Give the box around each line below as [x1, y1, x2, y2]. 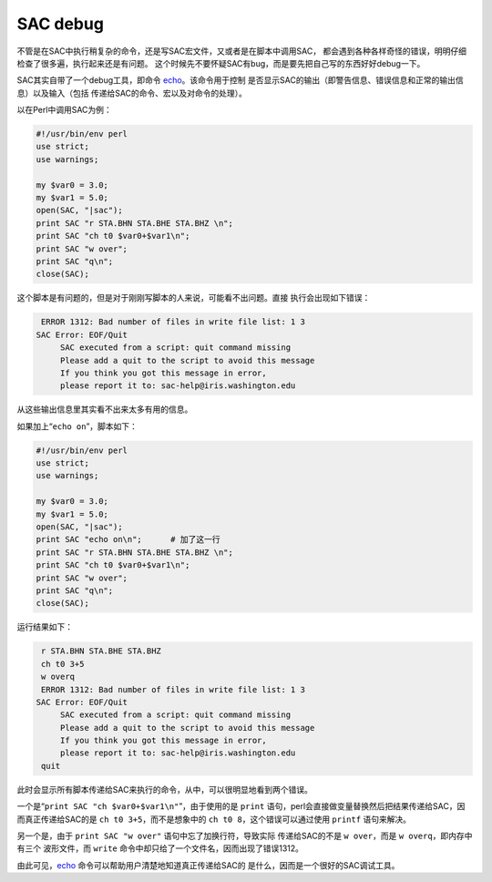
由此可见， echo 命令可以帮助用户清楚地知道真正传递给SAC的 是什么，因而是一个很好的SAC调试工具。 [16, 859, 400, 870]
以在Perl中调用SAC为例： [16, 105, 113, 116]
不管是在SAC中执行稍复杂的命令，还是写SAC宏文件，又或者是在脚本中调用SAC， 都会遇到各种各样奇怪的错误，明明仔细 [16, 46, 467, 56]
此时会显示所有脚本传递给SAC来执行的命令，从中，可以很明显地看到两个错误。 [16, 784, 313, 795]
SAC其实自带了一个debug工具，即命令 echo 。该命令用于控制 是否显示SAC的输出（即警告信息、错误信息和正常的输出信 [16, 75, 464, 86]
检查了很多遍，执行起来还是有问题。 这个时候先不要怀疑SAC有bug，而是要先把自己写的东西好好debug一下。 [16, 57, 425, 68]
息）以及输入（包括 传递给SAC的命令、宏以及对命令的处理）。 [16, 87, 248, 98]
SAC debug [16, 14, 105, 34]
